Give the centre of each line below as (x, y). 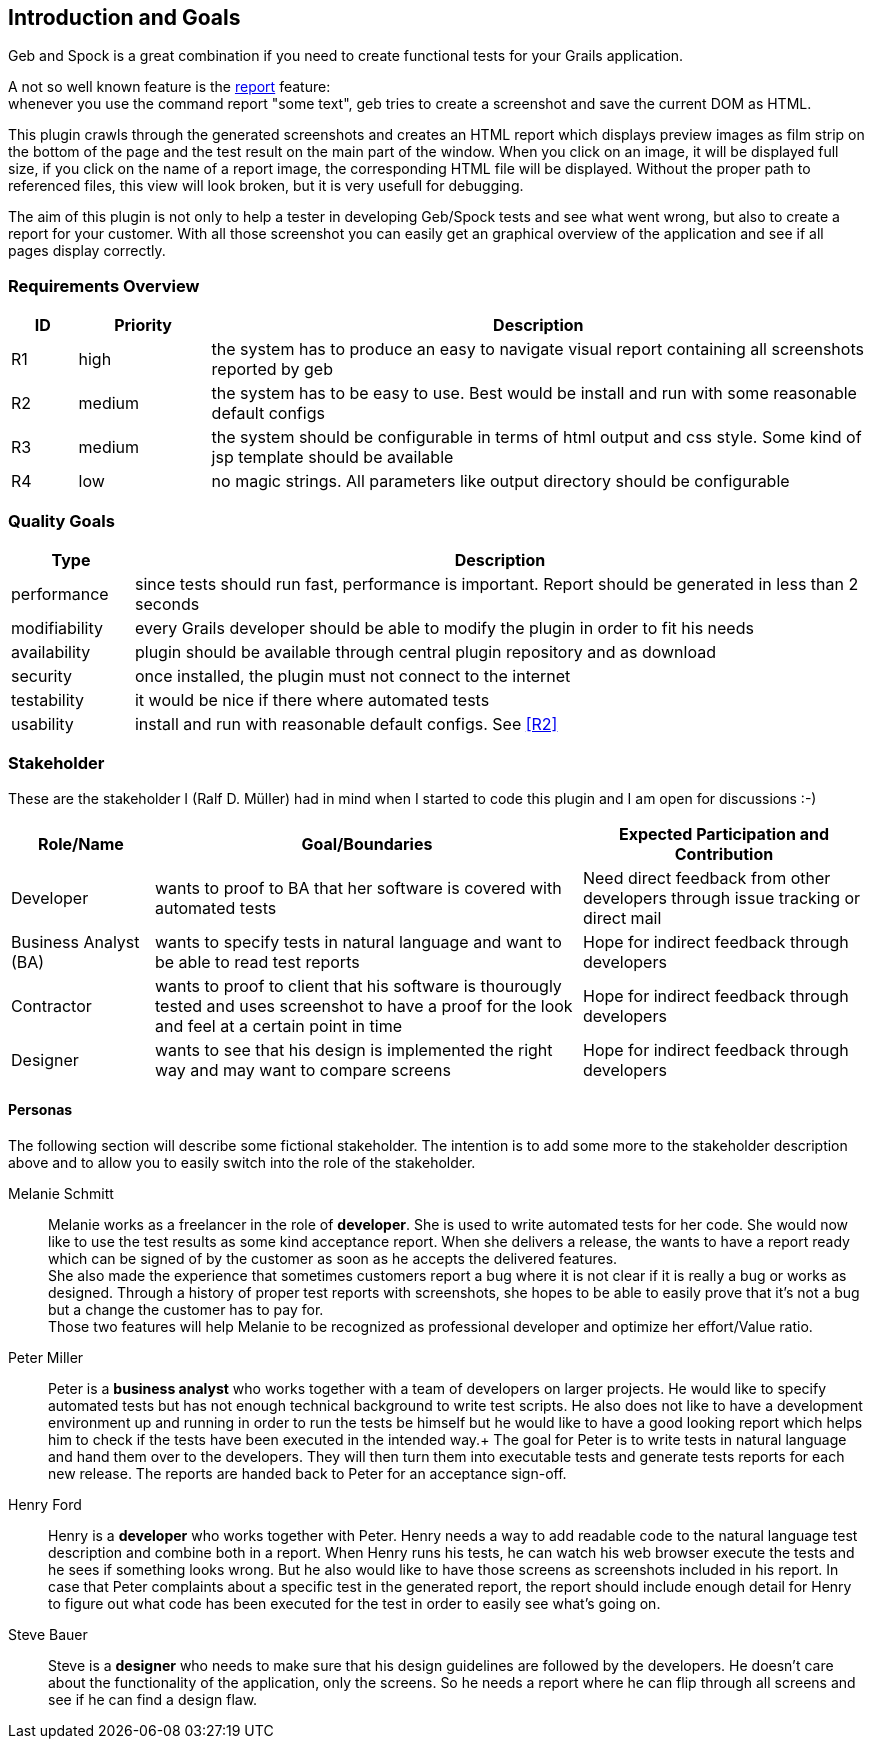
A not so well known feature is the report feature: (169, 87)
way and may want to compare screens (302, 1069)
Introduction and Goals (124, 17)
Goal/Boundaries (367, 843)
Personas (40, 1110)
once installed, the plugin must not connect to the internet (352, 675)
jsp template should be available (332, 457)
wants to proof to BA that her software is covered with (358, 887)
